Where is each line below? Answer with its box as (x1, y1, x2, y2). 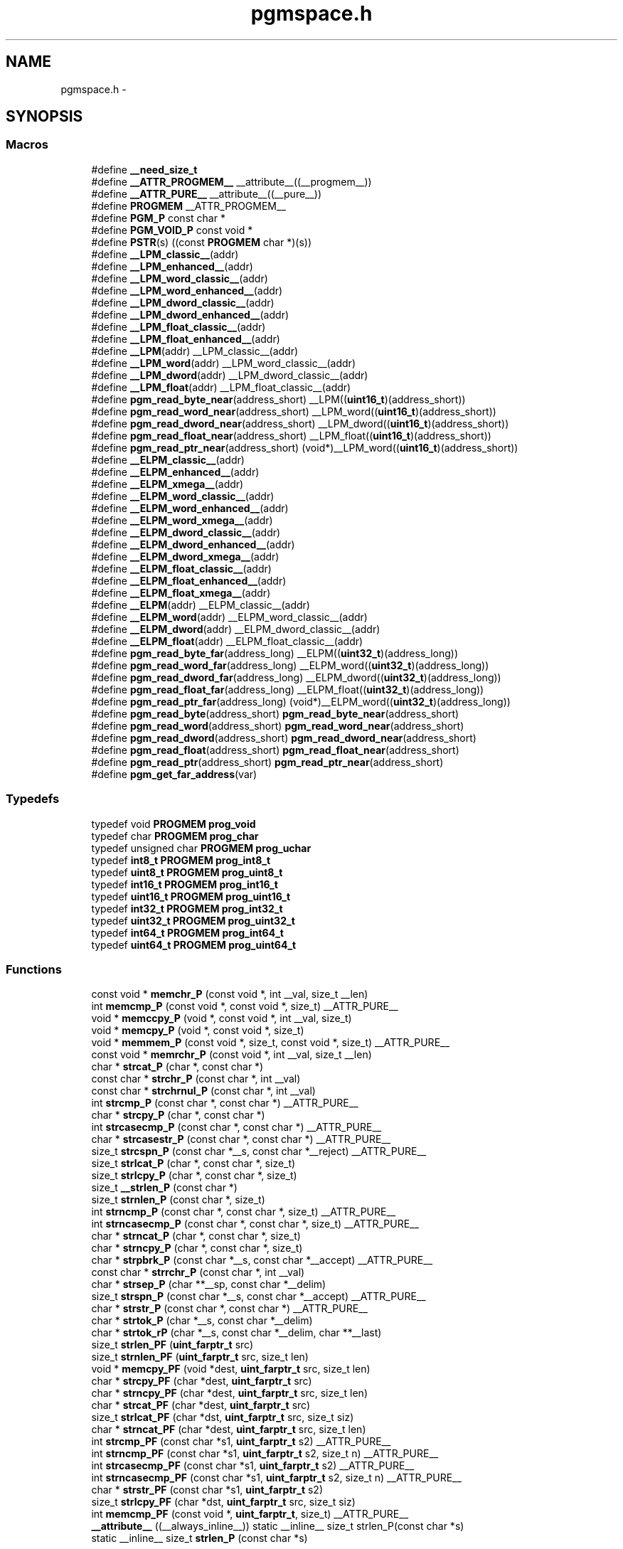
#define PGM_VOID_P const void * (91, 223, 253, 236)
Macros (6, 137, 48, 152)
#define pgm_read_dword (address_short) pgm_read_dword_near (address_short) (91, 731, 476, 744)
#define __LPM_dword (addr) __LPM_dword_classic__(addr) (91, 368, 368, 381)
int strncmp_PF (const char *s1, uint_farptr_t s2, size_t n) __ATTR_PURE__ (91, 1447, 439, 1460)
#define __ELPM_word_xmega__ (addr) (91, 513, 273, 526)
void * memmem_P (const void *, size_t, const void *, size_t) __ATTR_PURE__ (91, 1036, 449, 1049)
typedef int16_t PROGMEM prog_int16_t (91, 878, 278, 890)
